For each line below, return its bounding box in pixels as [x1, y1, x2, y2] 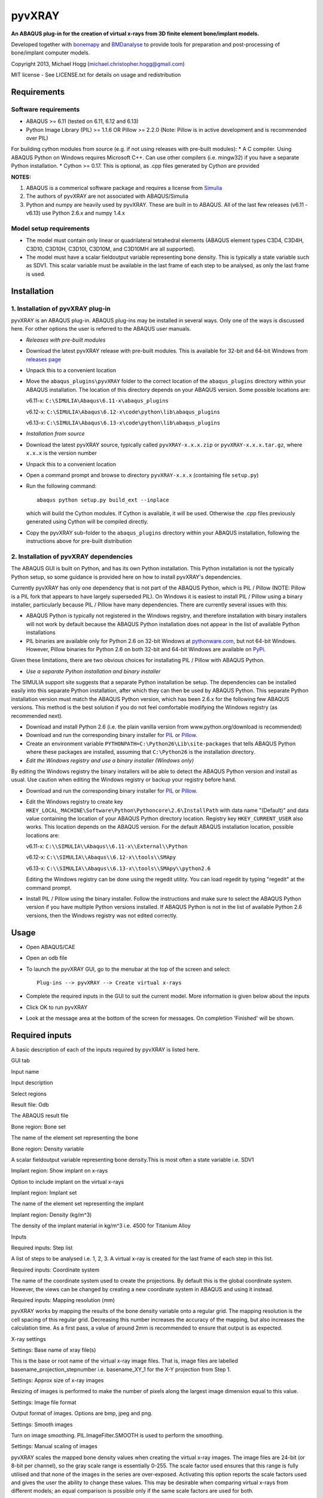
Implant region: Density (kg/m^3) [11, 1211, 92, 1218]
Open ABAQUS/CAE [26, 943, 75, 950]
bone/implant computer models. [11, 49, 90, 56]
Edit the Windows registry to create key [26, 798, 123, 805]
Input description [11, 1079, 53, 1086]
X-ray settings [11, 1335, 46, 1342]
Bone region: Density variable [11, 1145, 84, 1152]
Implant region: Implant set [11, 1189, 77, 1197]
